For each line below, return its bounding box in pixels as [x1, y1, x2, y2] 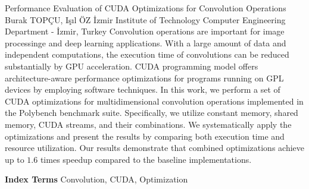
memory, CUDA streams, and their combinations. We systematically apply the [5, 118, 292, 130]
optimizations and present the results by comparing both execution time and [5, 130, 285, 142]
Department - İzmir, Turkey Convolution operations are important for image [5, 25, 285, 37]
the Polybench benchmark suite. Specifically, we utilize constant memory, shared [5, 106, 298, 119]
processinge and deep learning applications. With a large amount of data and [5, 36, 286, 49]
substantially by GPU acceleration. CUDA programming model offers [5, 59, 258, 72]
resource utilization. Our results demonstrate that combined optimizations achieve [5, 141, 305, 154]
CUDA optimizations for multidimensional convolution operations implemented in [5, 94, 304, 107]
